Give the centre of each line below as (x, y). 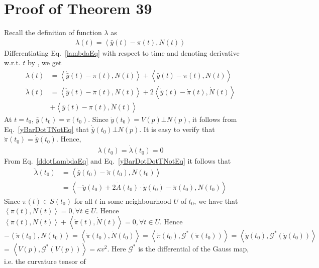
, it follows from (212, 119)
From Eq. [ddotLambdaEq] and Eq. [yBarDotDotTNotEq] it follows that (118, 161)
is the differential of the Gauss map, (194, 248)
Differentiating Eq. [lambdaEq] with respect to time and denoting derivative (122, 52)
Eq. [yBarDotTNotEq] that (46, 129)
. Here (117, 248)
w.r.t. (12, 62)
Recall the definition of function (53, 32)
